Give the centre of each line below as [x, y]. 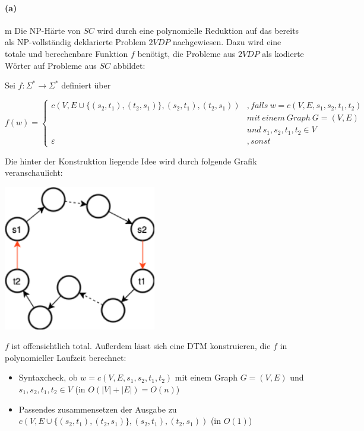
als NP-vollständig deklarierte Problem [75, 42]
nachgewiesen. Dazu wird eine [227, 42]
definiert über [86, 85]
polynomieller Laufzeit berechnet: [66, 357]
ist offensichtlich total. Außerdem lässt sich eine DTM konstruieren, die [141, 346]
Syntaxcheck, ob [48, 377]
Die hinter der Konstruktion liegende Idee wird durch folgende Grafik [131, 161]
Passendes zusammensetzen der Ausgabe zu [98, 409]
